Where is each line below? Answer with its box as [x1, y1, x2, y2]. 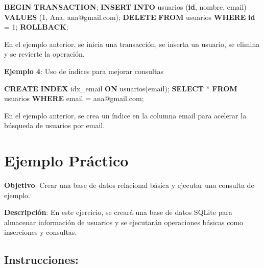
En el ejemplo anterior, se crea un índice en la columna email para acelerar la [4, 110, 247, 120]
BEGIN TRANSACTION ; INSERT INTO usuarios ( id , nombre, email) [4, 2, 247, 12]
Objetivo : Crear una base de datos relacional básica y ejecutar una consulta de [4, 180, 254, 190]
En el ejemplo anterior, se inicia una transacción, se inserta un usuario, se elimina [4, 38, 260, 49]
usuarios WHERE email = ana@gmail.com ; [4, 93, 144, 104]
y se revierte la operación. [4, 48, 85, 59]
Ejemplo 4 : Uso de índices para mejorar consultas [4, 65, 163, 76]
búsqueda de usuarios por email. [4, 120, 105, 131]
